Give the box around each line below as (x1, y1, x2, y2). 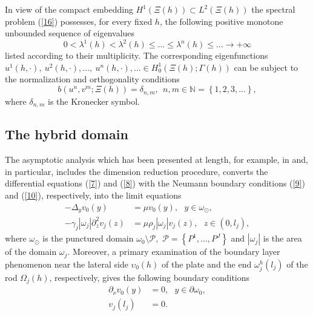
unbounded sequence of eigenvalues (5, 27, 135, 39)
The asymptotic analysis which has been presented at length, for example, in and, (5, 153, 308, 166)
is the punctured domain (42, 232, 134, 245)
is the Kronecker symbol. (48, 94, 140, 107)
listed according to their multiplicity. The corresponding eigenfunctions (5, 49, 268, 62)
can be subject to (234, 61, 298, 73)
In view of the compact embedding (5, 3, 133, 15)
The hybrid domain (5, 125, 128, 143)
